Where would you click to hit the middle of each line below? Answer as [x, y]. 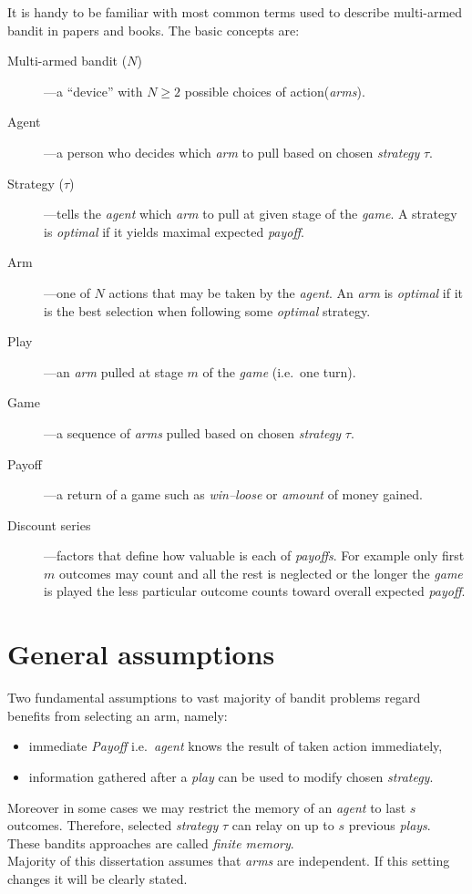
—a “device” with [93, 91]
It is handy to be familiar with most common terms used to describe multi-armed [235, 12]
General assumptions [141, 654]
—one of [67, 292]
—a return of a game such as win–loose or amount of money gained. [233, 494]
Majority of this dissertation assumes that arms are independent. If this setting [229, 861]
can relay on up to [283, 825]
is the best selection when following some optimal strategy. [207, 310]
